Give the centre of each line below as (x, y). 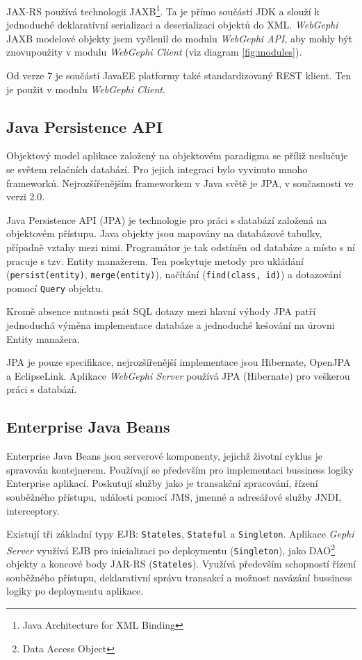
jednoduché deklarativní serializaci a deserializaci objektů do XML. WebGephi (172, 25)
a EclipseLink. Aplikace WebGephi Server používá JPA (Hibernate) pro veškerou (178, 375)
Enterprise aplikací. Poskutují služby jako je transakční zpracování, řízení (162, 483)
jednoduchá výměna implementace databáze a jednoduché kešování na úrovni (171, 325)
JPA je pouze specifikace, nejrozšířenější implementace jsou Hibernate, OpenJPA (179, 362)
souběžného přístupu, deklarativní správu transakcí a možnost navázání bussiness (179, 577)
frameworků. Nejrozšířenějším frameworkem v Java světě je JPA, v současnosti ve (180, 183)
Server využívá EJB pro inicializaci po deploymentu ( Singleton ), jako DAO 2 (171, 549)
